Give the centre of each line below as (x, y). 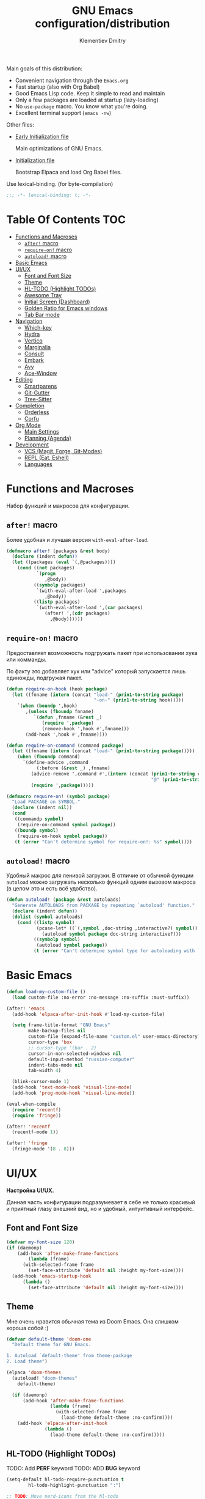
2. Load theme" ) (27, 1361)
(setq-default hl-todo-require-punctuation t (65, 1480)
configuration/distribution (103, 24)
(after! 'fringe (27, 1143)
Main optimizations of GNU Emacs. (59, 148)
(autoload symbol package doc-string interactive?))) (112, 934)
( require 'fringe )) (37, 1116)
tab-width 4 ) (45, 1071)
